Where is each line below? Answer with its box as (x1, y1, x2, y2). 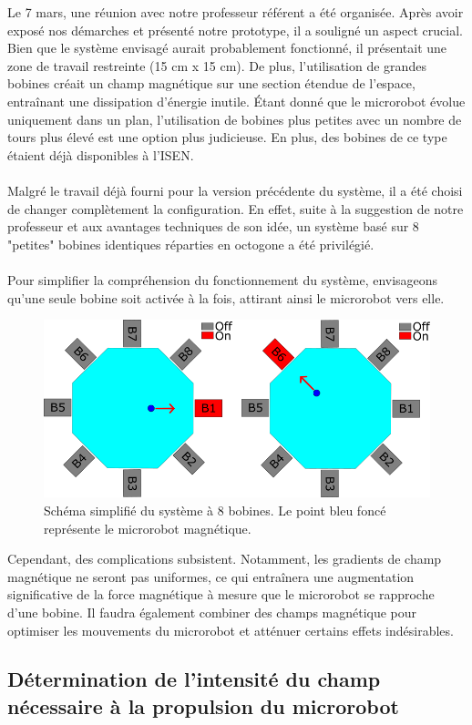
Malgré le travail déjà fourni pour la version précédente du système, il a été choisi (7, 180, 463, 199)
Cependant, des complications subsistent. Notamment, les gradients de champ (7, 549, 442, 568)
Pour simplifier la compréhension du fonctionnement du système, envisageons (7, 270, 438, 289)
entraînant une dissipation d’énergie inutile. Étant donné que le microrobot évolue (7, 91, 466, 110)
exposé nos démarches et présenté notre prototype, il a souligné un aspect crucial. (7, 20, 463, 39)
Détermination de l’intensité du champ (7, 665, 381, 693)
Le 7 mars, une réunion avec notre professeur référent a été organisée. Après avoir (7, 3, 464, 21)
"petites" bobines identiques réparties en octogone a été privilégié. (7, 234, 375, 253)
